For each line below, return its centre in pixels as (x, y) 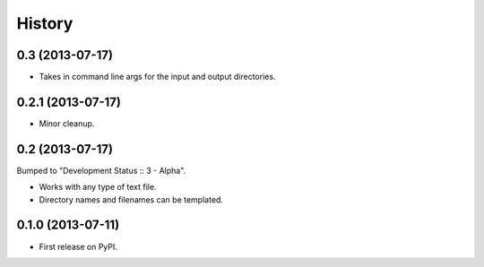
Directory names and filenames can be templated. (131, 199)
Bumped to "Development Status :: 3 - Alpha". (101, 170)
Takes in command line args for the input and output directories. (157, 77)
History (45, 23)
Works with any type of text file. (98, 187)
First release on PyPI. (78, 246)
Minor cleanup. (67, 123)
